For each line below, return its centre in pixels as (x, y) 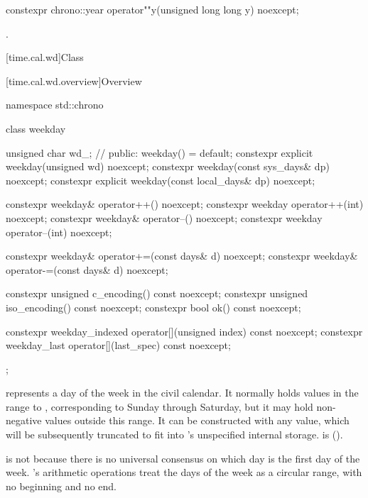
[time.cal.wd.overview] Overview (74, 81)
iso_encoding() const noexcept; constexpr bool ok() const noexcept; (153, 307)
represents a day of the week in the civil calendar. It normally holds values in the (182, 393)
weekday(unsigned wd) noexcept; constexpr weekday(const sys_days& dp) (168, 166)
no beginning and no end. (61, 486)
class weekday (36, 128)
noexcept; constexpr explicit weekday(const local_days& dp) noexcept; (161, 180)
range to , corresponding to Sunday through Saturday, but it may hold (159, 406)
